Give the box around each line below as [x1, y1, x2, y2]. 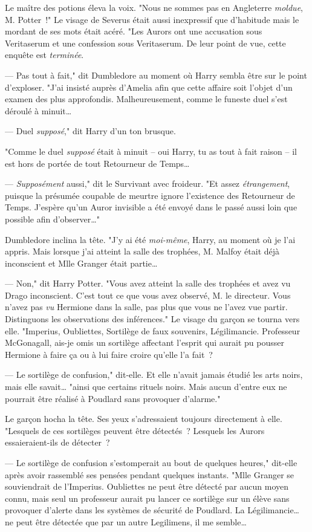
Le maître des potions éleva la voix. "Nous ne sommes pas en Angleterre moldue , [5, 1, 303, 13]
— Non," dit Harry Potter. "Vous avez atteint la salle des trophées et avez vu [5, 277, 291, 290]
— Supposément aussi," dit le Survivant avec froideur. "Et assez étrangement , [5, 177, 290, 190]
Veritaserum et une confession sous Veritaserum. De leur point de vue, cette [5, 36, 286, 49]
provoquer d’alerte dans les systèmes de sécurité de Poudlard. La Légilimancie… [5, 504, 299, 516]
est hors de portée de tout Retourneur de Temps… [5, 157, 190, 169]
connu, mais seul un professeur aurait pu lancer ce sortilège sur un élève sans [5, 491, 290, 504]
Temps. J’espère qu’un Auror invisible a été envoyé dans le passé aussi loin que [5, 201, 297, 213]
